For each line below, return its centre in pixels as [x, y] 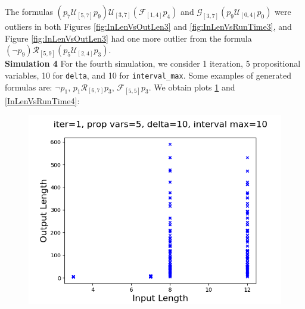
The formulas [29, 11]
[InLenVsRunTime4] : [42, 100]
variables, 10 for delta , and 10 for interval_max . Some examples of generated [148, 75]
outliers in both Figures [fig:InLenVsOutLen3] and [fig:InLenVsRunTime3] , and [148, 26]
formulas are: [29, 87]
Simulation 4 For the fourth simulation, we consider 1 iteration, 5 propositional [153, 63]
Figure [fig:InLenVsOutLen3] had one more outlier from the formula [128, 38]
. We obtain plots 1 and [192, 87]
